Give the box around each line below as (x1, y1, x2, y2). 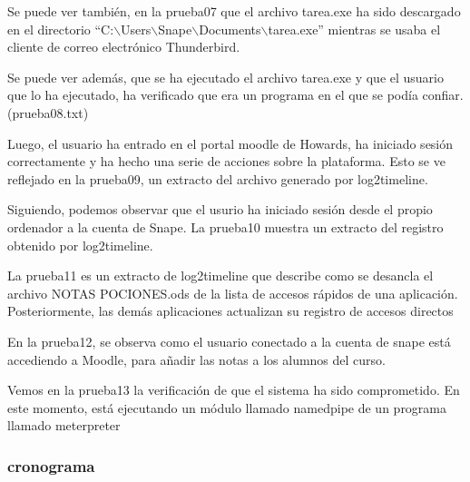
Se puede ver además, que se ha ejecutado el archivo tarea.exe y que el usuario (7, 67, 444, 86)
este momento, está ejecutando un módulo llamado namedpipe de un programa (7, 398, 447, 417)
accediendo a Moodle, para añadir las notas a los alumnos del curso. (7, 349, 387, 369)
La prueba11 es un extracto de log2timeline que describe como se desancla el (7, 266, 434, 285)
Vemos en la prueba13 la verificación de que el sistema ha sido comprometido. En (7, 380, 460, 399)
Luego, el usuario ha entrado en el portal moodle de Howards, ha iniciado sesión (7, 133, 454, 152)
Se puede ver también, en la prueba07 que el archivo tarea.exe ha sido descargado (7, 2, 461, 20)
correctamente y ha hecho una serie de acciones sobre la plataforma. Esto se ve (7, 152, 446, 171)
